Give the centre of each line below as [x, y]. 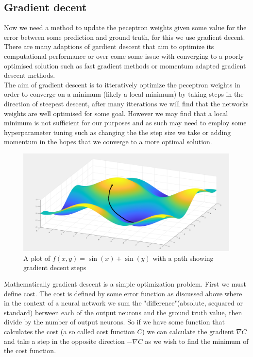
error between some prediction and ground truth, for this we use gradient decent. [125, 37]
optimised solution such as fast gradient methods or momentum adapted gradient [125, 65]
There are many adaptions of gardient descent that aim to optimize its [109, 46]
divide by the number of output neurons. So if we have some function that [114, 322]
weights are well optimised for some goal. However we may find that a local [116, 113]
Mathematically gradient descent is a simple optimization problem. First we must [125, 283]
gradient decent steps [55, 267]
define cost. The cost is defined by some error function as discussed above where [123, 293]
